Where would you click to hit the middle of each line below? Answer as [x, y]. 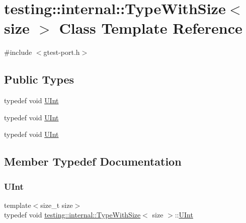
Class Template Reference [151, 28]
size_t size [57, 205]
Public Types [39, 79]
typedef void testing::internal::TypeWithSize [72, 215]
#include [18, 52]
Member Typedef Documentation [93, 161]
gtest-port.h [62, 52]
